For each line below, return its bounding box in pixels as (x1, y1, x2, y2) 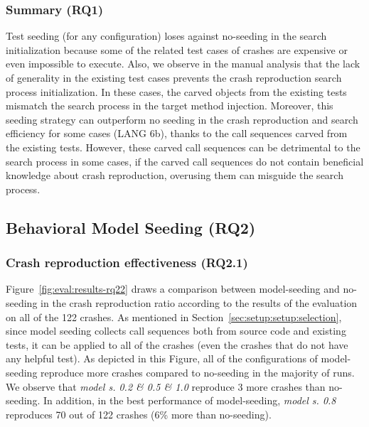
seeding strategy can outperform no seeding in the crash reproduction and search (6, 112, 358, 126)
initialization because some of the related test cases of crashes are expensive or (6, 42, 348, 57)
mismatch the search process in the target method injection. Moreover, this (6, 98, 333, 113)
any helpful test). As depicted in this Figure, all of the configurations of (6, 351, 318, 366)
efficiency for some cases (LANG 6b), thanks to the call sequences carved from (6, 126, 348, 141)
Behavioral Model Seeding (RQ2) (6, 216, 256, 238)
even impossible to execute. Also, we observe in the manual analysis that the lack (6, 56, 360, 71)
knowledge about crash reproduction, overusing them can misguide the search (6, 168, 343, 183)
